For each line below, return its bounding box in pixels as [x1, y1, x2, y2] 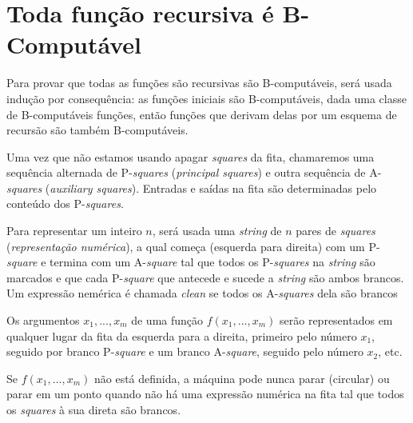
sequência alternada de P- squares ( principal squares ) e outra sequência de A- [6, 164, 382, 181]
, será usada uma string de [152, 222, 282, 239]
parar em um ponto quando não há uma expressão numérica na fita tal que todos [6, 385, 404, 402]
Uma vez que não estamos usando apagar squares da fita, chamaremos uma [6, 148, 375, 165]
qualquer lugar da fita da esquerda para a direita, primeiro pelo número [6, 327, 357, 344]
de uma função [131, 312, 204, 329]
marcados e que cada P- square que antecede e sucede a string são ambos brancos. [6, 269, 404, 285]
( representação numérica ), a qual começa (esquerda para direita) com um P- [6, 237, 380, 254]
